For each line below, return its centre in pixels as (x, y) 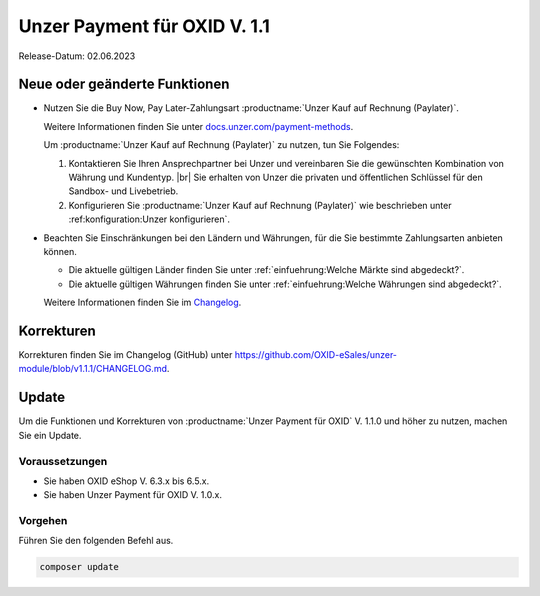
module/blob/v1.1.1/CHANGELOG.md (92, 369)
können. (60, 251)
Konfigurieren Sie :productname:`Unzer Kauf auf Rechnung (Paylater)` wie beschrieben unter (260, 205)
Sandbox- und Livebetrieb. (123, 191)
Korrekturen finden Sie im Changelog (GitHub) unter (125, 355)
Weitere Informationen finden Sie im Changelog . (142, 302)
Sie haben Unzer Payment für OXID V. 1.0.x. (132, 495)
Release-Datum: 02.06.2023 (77, 56)
